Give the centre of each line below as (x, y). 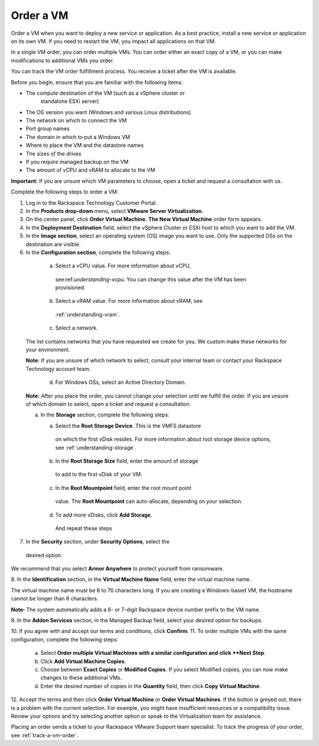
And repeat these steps (84, 528)
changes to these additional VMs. (81, 678)
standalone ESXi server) (70, 101)
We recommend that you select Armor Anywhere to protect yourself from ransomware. (118, 569)
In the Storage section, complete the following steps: (105, 415)
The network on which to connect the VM (76, 121)
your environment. (48, 350)
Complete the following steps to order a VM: (65, 192)
